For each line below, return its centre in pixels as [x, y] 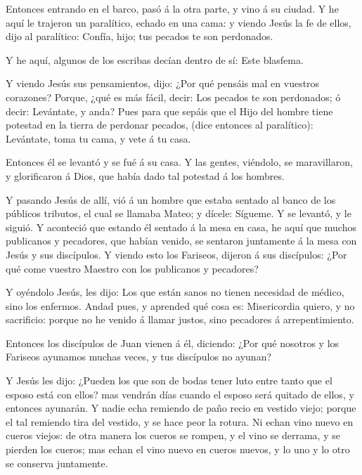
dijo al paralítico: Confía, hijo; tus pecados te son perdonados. [140, 36]
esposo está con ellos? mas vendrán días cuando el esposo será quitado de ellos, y [180, 394]
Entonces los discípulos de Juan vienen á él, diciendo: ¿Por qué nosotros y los [173, 343]
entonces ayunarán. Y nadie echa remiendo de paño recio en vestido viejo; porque [181, 408]
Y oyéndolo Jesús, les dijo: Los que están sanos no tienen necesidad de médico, [175, 292]
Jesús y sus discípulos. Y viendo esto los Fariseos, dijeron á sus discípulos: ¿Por [176, 254]
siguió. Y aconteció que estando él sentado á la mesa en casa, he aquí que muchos [181, 227]
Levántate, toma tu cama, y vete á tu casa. [98, 138]
